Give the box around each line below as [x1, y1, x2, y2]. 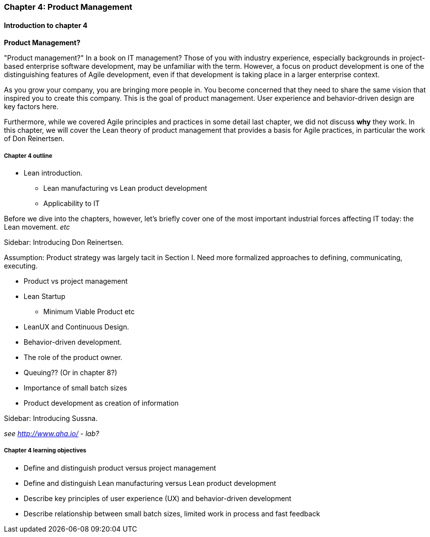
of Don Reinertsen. [4, 134, 64, 143]
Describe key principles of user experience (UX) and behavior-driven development [24, 494, 292, 503]
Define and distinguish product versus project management [24, 463, 216, 472]
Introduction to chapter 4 [4, 21, 88, 30]
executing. [4, 262, 38, 270]
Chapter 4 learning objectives [4, 447, 87, 454]
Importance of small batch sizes [24, 384, 127, 392]
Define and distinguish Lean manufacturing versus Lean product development [24, 478, 276, 487]
